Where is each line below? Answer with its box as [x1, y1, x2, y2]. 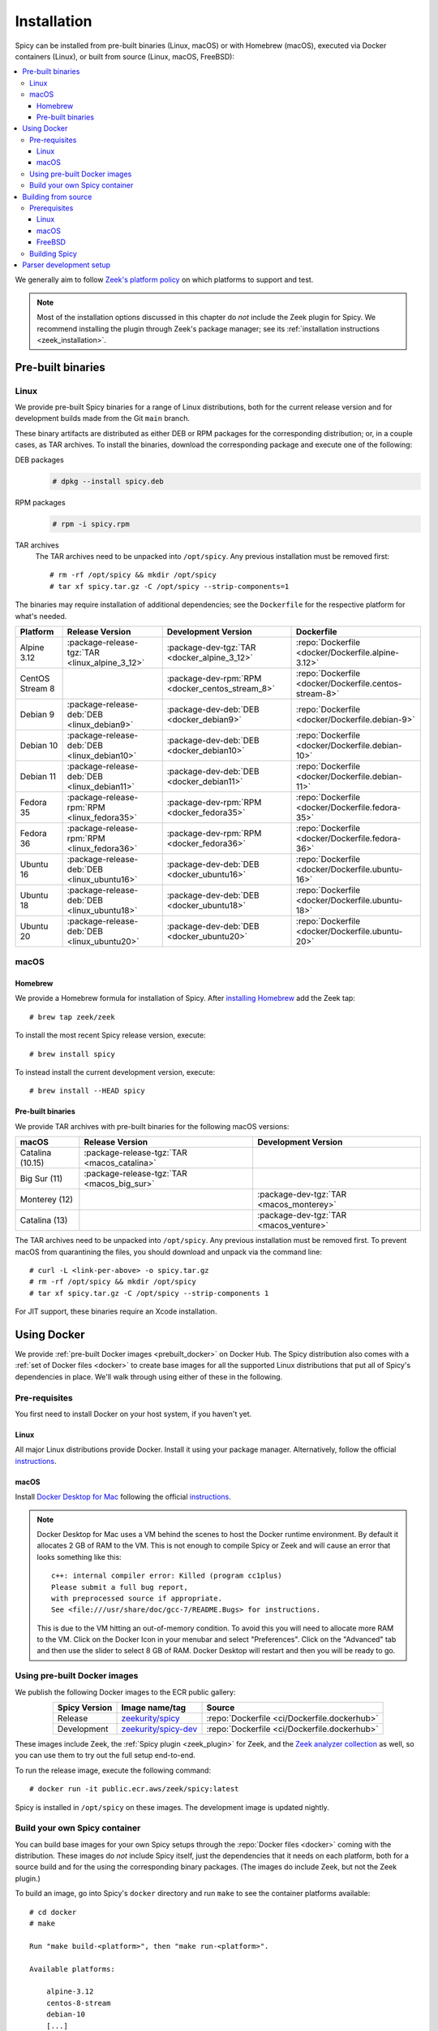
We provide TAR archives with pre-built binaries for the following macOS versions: [15, 1121, 290, 1131]
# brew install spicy [29, 1049, 115, 1059]
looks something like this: [36, 1552, 122, 1561]
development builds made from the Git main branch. [15, 414, 191, 423]
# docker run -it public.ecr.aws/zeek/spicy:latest [29, 1784, 239, 1794]
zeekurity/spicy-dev [121, 1723, 198, 1734]
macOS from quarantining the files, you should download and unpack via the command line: [15, 1247, 322, 1257]
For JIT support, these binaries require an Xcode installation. [15, 1306, 217, 1316]
